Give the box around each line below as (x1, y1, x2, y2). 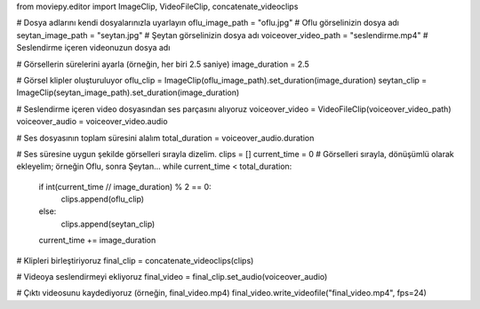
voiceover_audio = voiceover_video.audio (16, 116, 168, 127)
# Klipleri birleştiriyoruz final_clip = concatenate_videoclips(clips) (16, 255, 254, 265)
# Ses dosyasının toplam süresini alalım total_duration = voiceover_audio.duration (16, 132, 315, 143)
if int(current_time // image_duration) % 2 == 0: (38, 181, 212, 192)
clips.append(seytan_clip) (60, 218, 156, 229)
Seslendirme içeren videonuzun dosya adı (16, 43, 171, 53)
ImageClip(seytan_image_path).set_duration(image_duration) (16, 87, 240, 98)
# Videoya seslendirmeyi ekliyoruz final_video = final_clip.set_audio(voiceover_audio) (16, 272, 328, 282)
